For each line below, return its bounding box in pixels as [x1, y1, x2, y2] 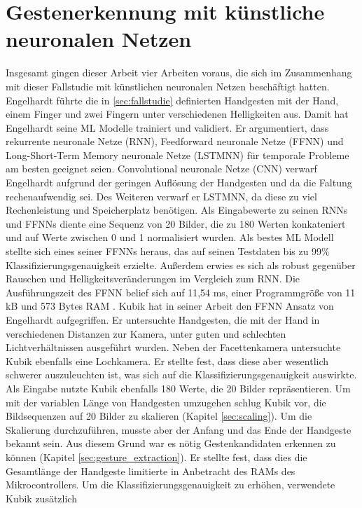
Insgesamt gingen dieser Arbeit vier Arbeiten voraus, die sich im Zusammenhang [6, 65, 352, 80]
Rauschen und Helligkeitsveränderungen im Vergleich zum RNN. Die [6, 271, 300, 286]
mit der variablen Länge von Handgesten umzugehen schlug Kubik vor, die [6, 394, 326, 409]
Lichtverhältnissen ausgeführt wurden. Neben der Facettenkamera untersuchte [6, 340, 341, 355]
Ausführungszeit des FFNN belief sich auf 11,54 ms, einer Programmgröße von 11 [6, 284, 356, 299]
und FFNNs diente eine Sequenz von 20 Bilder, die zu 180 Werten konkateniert [6, 216, 346, 231]
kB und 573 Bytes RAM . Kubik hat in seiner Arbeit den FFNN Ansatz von [6, 298, 334, 313]
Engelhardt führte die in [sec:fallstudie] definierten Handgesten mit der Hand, [6, 92, 339, 107]
